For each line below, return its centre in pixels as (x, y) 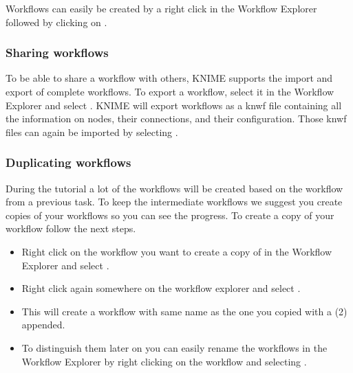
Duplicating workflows (68, 162)
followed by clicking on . (56, 22)
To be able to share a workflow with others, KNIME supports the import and (169, 78)
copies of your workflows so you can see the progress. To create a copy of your (170, 215)
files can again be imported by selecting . (92, 132)
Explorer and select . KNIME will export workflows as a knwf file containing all (174, 105)
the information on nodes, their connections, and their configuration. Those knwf (176, 118)
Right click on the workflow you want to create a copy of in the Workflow (177, 251)
